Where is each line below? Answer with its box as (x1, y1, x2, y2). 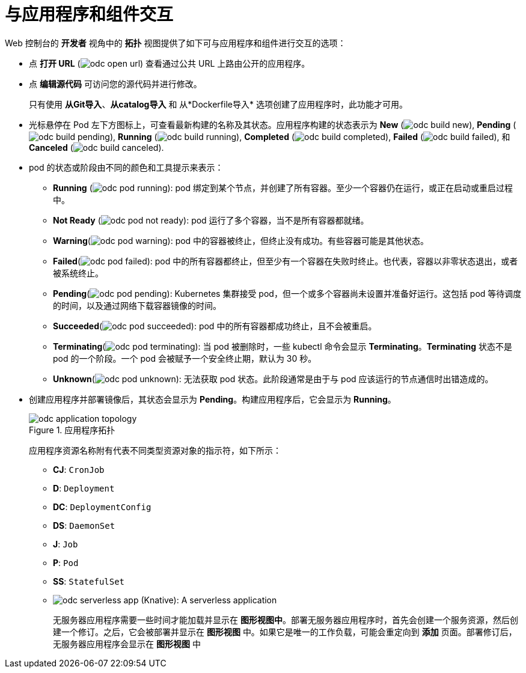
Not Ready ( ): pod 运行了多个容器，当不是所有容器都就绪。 (53, 215, 369, 225)
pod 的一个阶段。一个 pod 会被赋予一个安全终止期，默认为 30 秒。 (53, 353, 317, 364)
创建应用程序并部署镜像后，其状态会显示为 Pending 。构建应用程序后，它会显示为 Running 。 (29, 394, 396, 404)
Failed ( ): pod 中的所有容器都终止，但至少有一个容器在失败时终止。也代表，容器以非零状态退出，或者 (53, 255, 518, 266)
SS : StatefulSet (53, 576, 125, 586)
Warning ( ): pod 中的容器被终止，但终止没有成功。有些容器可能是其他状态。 (53, 235, 429, 246)
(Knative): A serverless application (141, 594, 277, 605)
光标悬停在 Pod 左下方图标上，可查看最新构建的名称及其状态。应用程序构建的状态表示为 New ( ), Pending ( (29, 119, 516, 130)
